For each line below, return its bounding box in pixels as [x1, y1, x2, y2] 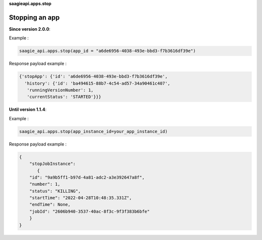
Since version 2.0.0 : [9, 26, 50, 32]
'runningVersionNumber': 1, [27, 88, 94, 93]
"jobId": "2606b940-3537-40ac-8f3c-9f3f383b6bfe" [29, 208, 150, 214]
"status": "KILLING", [29, 188, 81, 194]
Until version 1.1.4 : [9, 107, 47, 112]
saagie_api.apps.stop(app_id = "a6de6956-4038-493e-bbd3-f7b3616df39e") [19, 48, 196, 54]
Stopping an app [9, 13, 60, 21]
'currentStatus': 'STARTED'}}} [27, 94, 101, 100]
